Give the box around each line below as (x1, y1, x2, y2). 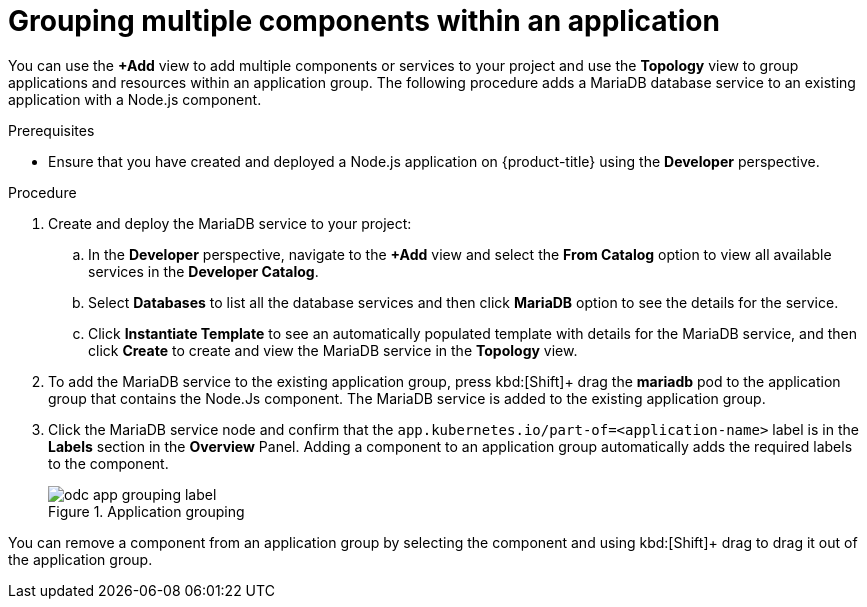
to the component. (48, 454, 169, 472)
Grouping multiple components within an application (8, 4, 720, 38)
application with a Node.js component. (8, 90, 262, 108)
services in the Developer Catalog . (88, 262, 319, 280)
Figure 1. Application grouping (48, 502, 245, 520)
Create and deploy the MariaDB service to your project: (48, 214, 412, 232)
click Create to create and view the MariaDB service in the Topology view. (88, 341, 578, 359)
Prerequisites (8, 121, 95, 139)
